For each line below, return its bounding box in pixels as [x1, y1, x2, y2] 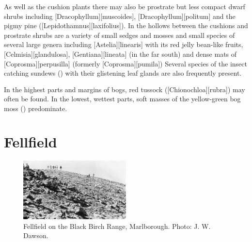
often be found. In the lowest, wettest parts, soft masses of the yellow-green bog [4, 94, 241, 104]
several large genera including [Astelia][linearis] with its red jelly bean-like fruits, [4, 39, 243, 49]
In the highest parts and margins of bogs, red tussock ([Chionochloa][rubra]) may [4, 84, 245, 94]
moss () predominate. [4, 103, 67, 113]
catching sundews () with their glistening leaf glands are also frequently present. [4, 68, 242, 78]
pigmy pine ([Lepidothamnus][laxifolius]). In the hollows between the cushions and [4, 20, 248, 31]
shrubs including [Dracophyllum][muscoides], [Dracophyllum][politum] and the [4, 11, 236, 21]
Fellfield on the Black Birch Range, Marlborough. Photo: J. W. [23, 221, 211, 231]
